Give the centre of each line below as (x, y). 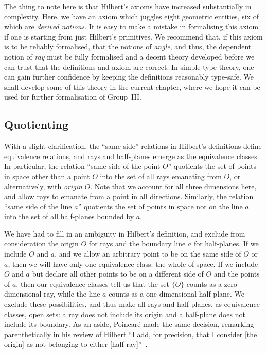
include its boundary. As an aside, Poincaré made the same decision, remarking (129, 324)
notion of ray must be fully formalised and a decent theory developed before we (129, 56)
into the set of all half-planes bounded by (69, 216)
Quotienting (37, 124)
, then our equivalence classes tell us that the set (93, 283)
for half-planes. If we (226, 243)
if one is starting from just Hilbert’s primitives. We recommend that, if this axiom (133, 36)
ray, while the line (72, 294)
